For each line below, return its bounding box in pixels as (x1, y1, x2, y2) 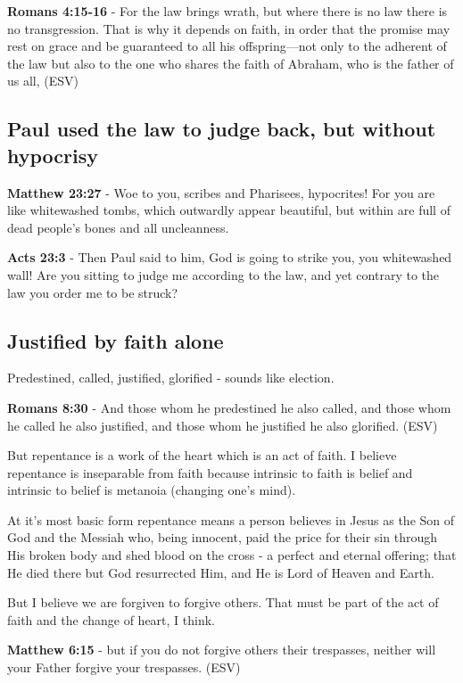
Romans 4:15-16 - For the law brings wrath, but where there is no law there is (7, 2, 448, 20)
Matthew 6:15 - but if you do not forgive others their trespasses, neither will (7, 640, 436, 659)
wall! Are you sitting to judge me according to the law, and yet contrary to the (7, 265, 439, 284)
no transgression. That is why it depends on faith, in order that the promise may (7, 19, 451, 37)
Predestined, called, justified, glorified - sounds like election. (7, 368, 335, 387)
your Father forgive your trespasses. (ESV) (7, 658, 241, 677)
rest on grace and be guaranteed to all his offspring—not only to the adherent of (7, 37, 447, 55)
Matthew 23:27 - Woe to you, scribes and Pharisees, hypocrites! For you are (7, 183, 435, 202)
